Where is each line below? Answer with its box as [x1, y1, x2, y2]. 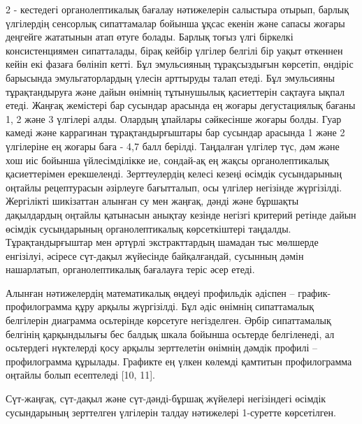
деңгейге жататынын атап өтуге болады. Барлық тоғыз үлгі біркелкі [6, 29, 294, 44]
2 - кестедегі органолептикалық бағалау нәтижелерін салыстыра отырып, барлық [6, 2, 349, 16]
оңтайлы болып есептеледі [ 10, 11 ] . [6, 367, 155, 382]
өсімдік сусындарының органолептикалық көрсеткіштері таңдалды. [6, 221, 291, 235]
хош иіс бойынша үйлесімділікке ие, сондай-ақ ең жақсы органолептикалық [6, 152, 329, 167]
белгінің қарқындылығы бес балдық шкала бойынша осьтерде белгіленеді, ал [6, 326, 335, 341]
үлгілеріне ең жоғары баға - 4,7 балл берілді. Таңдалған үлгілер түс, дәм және [6, 138, 340, 153]
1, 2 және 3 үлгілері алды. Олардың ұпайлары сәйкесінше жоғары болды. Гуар [6, 111, 342, 126]
